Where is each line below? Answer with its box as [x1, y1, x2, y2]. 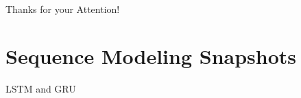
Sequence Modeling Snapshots [5, 42, 297, 69]
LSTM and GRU [5, 81, 76, 95]
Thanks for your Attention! [5, 2, 120, 16]
